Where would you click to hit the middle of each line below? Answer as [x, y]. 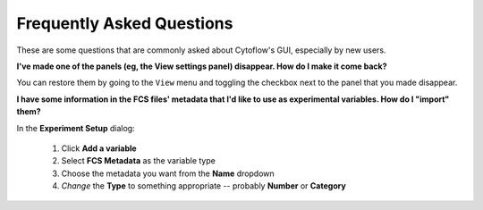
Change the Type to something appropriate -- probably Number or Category [203, 186]
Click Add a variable [99, 148]
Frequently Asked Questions [125, 23]
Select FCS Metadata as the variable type [139, 161]
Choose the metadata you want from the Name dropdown [168, 173]
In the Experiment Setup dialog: [76, 128]
